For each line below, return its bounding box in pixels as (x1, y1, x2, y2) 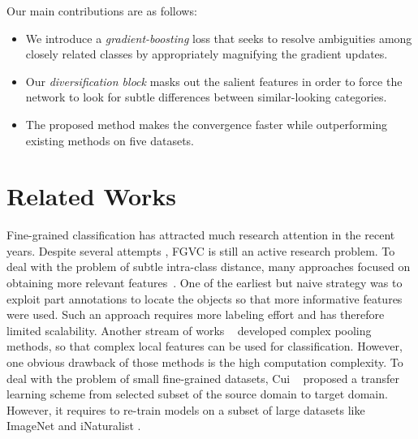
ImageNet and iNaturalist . (6, 417, 141, 434)
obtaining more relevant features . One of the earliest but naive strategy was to (6, 274, 403, 291)
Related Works (6, 179, 177, 213)
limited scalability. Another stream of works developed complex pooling (6, 321, 372, 338)
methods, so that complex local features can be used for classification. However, (6, 338, 403, 355)
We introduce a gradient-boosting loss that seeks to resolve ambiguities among (25, 29, 412, 46)
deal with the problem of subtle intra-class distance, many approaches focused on (6, 258, 411, 275)
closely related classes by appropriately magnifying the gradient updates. (25, 45, 388, 62)
